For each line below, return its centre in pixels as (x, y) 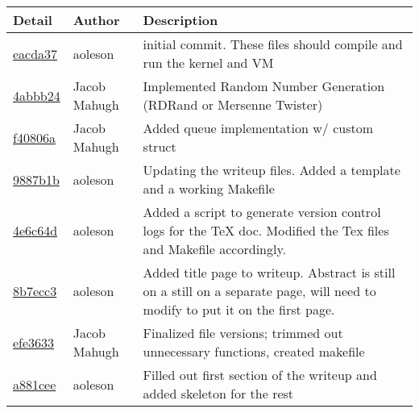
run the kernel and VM (208, 63)
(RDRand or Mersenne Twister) (233, 104)
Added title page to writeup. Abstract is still (269, 272)
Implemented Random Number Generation (264, 86)
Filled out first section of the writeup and (260, 375)
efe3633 (34, 342)
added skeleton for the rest (218, 393)
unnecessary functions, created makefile (254, 351)
